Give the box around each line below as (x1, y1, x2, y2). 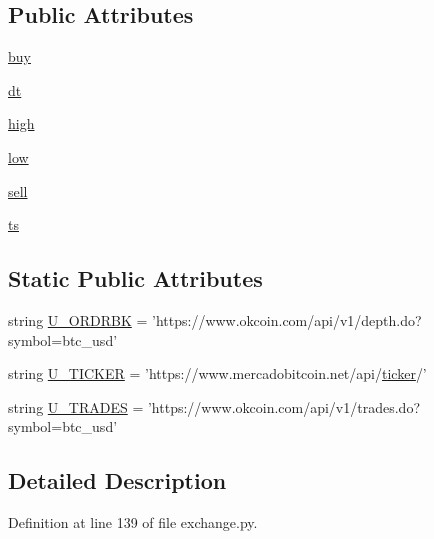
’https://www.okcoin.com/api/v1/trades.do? (147, 396, 420, 417)
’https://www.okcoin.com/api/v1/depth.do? (152, 309, 422, 330)
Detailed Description (8, 465, 227, 496)
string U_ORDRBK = (8, 309, 148, 330)
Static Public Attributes (8, 263, 263, 294)
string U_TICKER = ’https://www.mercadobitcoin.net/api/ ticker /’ (8, 363, 427, 384)
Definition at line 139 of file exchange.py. (8, 512, 258, 533)
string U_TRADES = (8, 396, 144, 417)
